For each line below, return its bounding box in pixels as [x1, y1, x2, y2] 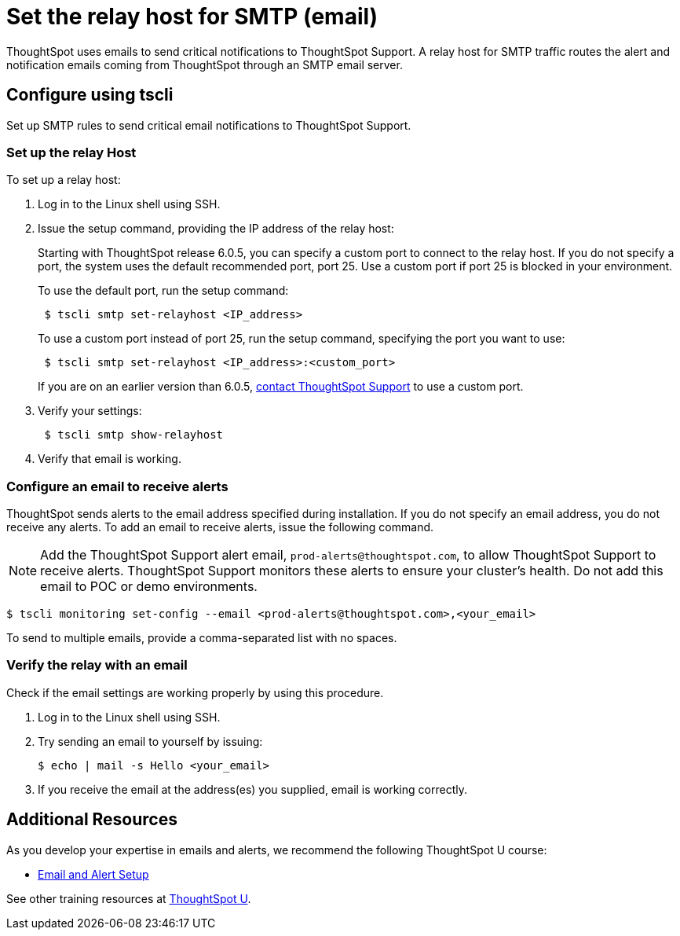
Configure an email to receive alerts [6, 478, 228, 494]
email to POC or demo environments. [40, 578, 258, 595]
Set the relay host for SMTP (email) [6, 3, 378, 30]
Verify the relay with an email [6, 657, 188, 674]
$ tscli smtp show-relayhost [44, 428, 224, 442]
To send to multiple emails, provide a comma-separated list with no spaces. [6, 631, 397, 645]
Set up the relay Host [6, 144, 137, 160]
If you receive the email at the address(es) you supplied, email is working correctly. [38, 782, 467, 796]
